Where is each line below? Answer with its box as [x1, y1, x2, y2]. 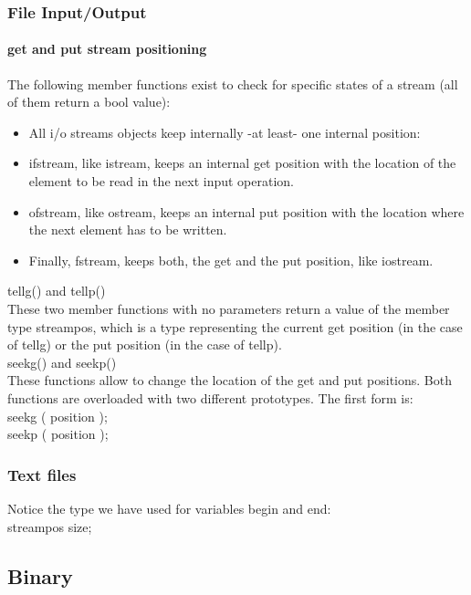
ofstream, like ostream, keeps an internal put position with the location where [28, 202, 465, 221]
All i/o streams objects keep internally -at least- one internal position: [28, 122, 421, 141]
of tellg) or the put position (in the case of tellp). [7, 335, 282, 354]
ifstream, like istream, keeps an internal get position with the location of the [28, 153, 456, 172]
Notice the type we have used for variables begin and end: [7, 498, 331, 517]
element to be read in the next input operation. [28, 172, 295, 191]
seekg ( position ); [7, 406, 108, 425]
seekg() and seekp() [7, 352, 117, 371]
